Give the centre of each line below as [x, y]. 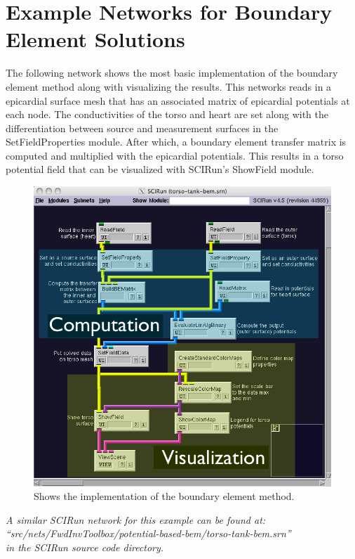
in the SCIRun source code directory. [85, 547]
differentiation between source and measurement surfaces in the [142, 128]
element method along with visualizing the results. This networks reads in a [169, 86]
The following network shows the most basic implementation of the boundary [172, 73]
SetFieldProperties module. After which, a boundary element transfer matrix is [176, 142]
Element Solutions [95, 39]
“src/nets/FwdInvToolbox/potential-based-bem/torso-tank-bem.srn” [148, 533]
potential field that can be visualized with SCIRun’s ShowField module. [160, 169]
